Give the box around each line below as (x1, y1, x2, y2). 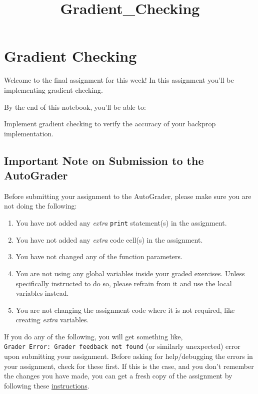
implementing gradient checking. (4, 84, 103, 95)
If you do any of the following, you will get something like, (4, 331, 183, 341)
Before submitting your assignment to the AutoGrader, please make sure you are (4, 190, 251, 201)
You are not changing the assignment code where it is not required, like (15, 304, 235, 315)
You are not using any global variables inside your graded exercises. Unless (15, 268, 245, 278)
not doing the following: (4, 201, 77, 211)
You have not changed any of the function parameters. (15, 251, 182, 262)
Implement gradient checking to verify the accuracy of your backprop (4, 118, 216, 129)
